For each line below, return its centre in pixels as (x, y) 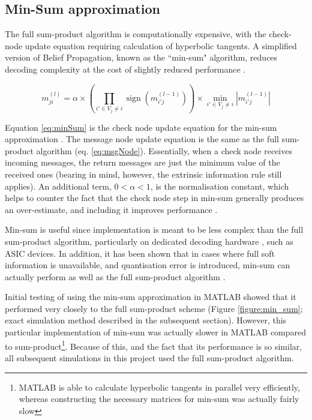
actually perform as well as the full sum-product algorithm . (115, 276)
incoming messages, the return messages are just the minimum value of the (142, 162)
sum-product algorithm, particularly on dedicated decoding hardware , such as (149, 241)
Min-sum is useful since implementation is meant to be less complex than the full (154, 229)
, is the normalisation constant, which (220, 186)
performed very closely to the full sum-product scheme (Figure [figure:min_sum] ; (154, 308)
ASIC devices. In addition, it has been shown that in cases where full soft (140, 253)
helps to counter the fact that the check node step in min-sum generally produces (154, 198)
